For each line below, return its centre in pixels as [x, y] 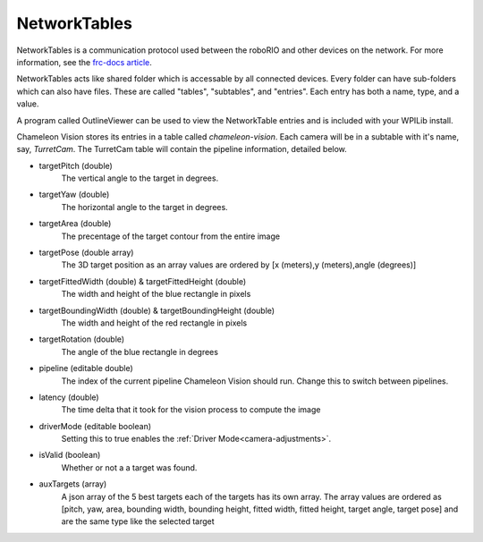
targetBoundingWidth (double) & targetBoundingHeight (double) [157, 310]
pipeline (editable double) [86, 368]
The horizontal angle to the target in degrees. [144, 207]
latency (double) [69, 397]
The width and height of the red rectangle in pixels [154, 323]
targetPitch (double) [76, 165]
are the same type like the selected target [138, 521]
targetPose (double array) [86, 253]
